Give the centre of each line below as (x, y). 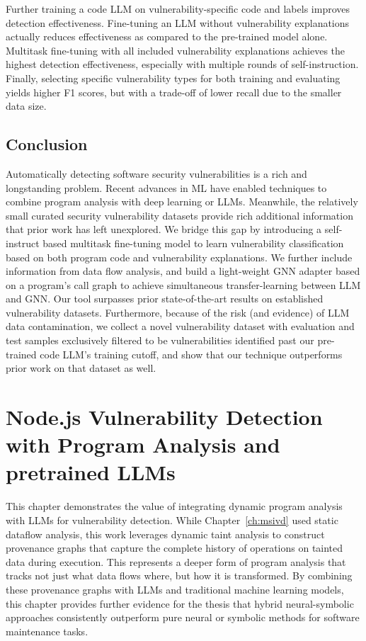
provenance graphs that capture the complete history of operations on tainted (175, 548)
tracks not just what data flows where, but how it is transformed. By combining (179, 575)
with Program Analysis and (143, 444)
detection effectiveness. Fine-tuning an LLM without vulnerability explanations (178, 22)
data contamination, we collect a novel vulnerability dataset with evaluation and (180, 326)
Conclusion (47, 144)
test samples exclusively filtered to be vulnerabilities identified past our (160, 340)
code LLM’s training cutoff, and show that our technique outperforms (191, 354)
